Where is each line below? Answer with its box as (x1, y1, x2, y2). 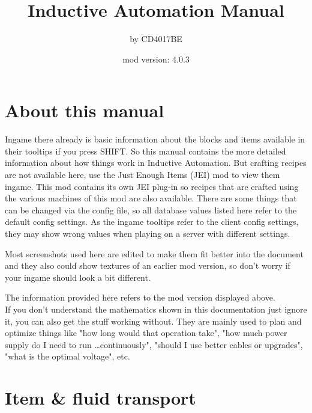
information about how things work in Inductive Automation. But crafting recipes (5, 156, 307, 169)
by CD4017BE (130, 32, 182, 45)
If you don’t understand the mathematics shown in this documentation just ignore (5, 302, 307, 315)
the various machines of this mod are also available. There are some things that (5, 192, 297, 204)
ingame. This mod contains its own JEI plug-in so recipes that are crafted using (5, 180, 299, 192)
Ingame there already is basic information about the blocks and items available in (5, 133, 305, 145)
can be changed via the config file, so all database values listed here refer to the (5, 203, 297, 216)
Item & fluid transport (5, 385, 196, 410)
